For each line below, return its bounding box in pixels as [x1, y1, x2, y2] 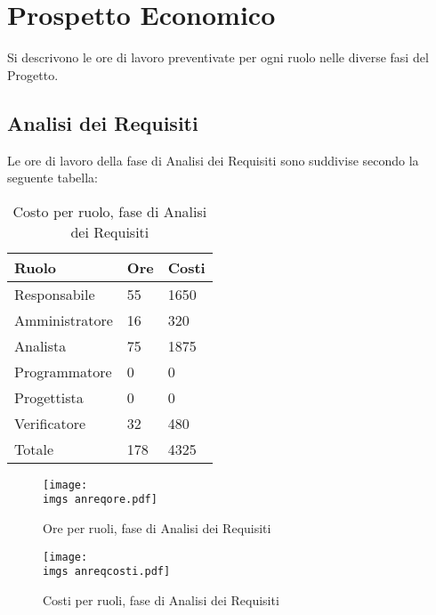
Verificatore [14, 412, 86, 433]
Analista [14, 335, 67, 356]
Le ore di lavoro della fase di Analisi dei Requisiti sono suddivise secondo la [7, 150, 419, 169]
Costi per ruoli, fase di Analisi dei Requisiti [43, 590, 279, 609]
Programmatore [14, 360, 112, 382]
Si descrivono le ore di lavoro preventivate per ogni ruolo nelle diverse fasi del [7, 48, 429, 67]
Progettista [14, 386, 84, 408]
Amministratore [14, 309, 113, 330]
